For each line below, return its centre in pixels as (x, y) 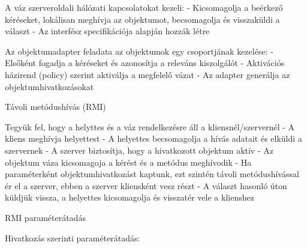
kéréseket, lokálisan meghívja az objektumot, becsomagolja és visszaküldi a (142, 19)
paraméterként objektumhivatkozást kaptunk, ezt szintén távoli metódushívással (152, 174)
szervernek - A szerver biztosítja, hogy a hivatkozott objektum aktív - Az (139, 150)
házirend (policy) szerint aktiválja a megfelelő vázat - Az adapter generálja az (148, 74)
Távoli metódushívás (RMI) (55, 107)
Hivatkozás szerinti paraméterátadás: (73, 237)
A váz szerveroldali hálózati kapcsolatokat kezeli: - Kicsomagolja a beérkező (144, 7)
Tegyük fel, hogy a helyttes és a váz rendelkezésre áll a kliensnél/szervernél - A (150, 126)
